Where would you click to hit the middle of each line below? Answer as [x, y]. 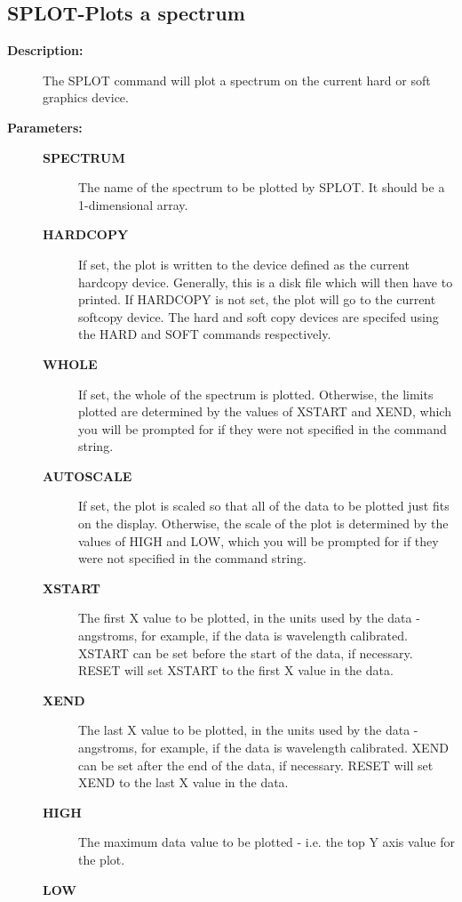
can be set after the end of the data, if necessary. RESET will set [256, 765]
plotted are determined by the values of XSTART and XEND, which [265, 411]
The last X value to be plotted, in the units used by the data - [248, 730]
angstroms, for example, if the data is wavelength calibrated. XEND [263, 748]
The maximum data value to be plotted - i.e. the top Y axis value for [267, 842]
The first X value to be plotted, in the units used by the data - [249, 618]
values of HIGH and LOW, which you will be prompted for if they [259, 540]
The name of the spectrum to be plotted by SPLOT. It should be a [262, 187]
